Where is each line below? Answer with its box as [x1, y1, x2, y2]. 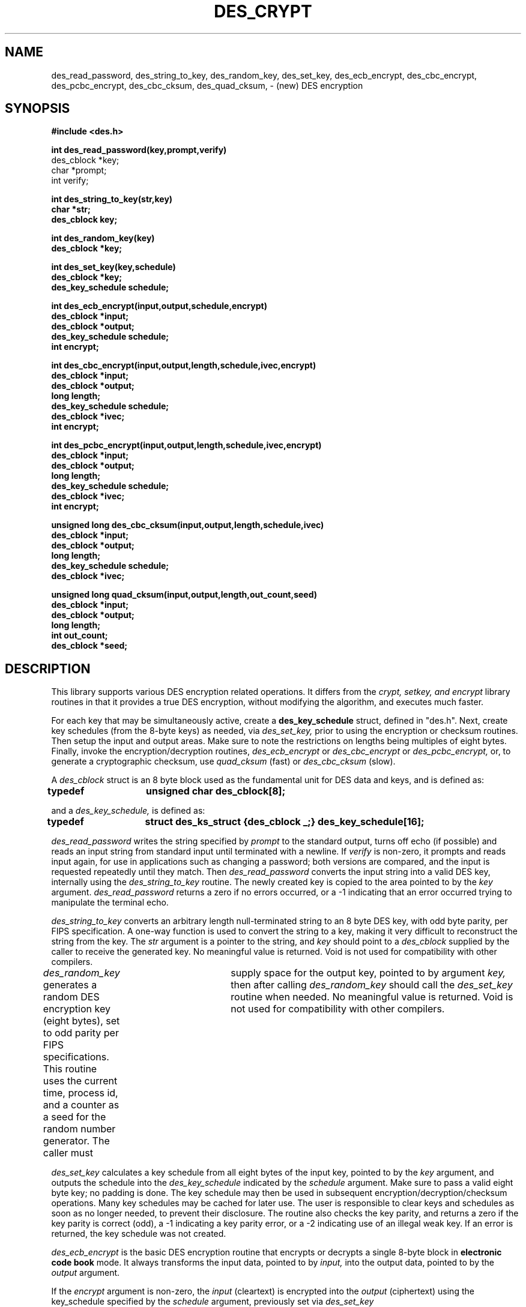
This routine [43, 1063, 97, 1075]
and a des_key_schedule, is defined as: [51, 805, 205, 816]
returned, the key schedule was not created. [51, 1228, 226, 1239]
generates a [43, 979, 97, 991]
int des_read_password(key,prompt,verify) [51, 145, 227, 155]
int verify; [51, 175, 89, 186]
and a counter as [43, 1099, 119, 1111]
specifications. [43, 1051, 109, 1063]
